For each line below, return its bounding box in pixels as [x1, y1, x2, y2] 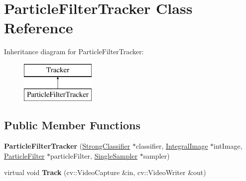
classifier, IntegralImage [135, 141, 208, 151]
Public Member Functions [4, 117, 140, 133]
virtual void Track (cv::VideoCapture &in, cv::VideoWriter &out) [4, 167, 206, 178]
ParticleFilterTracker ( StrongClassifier [4, 141, 130, 151]
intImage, [214, 141, 243, 151]
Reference [4, 17, 73, 38]
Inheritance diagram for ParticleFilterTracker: [4, 46, 144, 57]
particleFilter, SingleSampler [50, 150, 138, 161]
